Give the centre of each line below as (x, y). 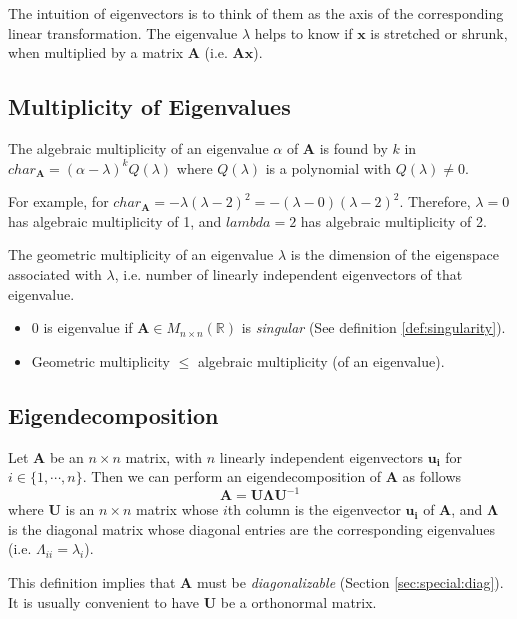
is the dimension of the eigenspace (395, 254)
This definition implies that (92, 582)
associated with (55, 273)
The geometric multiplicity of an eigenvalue (141, 254)
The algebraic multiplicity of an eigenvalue (138, 147)
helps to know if (303, 32)
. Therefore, (435, 201)
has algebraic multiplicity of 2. (393, 220)
